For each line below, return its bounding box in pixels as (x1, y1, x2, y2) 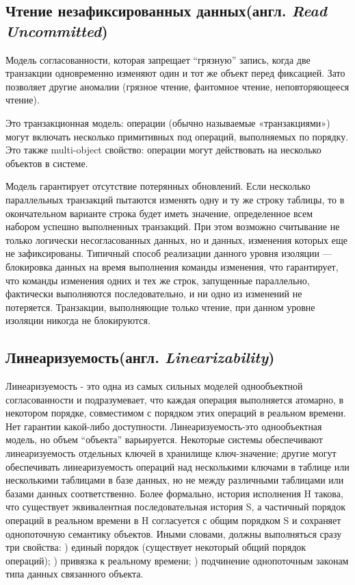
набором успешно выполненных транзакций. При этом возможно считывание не (5, 219, 340, 234)
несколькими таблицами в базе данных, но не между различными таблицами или (5, 473, 344, 487)
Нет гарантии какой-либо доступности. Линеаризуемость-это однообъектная (5, 419, 322, 433)
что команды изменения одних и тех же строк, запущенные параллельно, (5, 273, 310, 287)
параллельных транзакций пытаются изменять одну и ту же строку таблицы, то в (5, 192, 345, 206)
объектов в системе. (5, 155, 88, 170)
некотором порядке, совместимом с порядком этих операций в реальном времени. (5, 406, 346, 420)
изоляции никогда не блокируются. (5, 313, 150, 327)
